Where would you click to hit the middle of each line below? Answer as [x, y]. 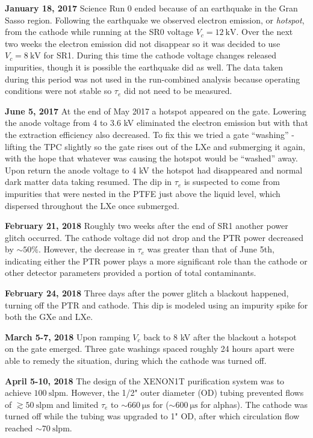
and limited [77, 404]
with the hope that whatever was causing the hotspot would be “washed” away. [151, 158]
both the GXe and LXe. [49, 317]
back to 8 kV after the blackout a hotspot [220, 336]
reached [19, 428]
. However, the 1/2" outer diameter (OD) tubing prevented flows [185, 393]
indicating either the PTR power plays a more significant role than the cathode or [156, 261]
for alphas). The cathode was [254, 404]
